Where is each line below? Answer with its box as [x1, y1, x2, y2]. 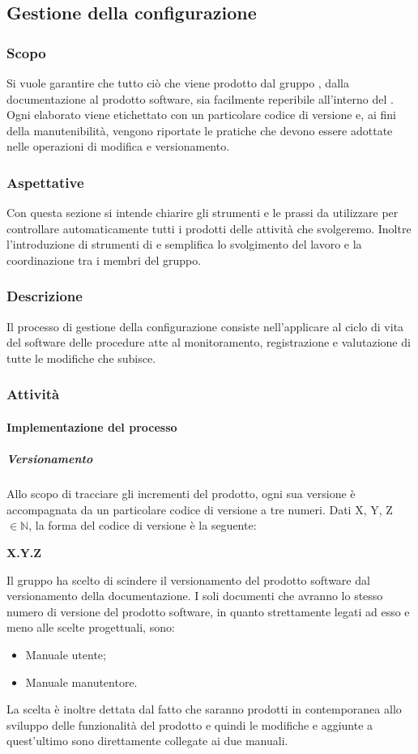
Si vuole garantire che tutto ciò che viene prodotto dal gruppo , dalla [6, 75, 349, 91]
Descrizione [6, 286, 83, 306]
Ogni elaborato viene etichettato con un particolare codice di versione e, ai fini [6, 106, 396, 123]
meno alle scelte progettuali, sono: [6, 619, 175, 636]
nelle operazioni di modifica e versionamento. [6, 138, 230, 155]
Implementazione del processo [6, 419, 177, 435]
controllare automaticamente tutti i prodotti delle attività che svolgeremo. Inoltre [6, 219, 412, 236]
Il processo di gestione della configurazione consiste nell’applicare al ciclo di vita [6, 317, 404, 334]
